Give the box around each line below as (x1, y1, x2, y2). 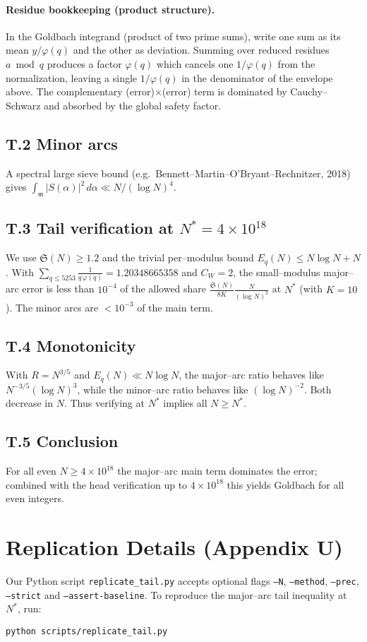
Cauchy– (290, 84, 327, 99)
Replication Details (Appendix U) (6, 533, 343, 561)
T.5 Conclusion (6, 430, 119, 452)
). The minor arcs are (6, 299, 98, 314)
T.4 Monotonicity (6, 334, 136, 356)
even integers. (6, 491, 64, 506)
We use (6, 250, 37, 265)
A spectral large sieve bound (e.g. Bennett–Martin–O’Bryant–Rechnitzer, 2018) (6, 165, 351, 180)
